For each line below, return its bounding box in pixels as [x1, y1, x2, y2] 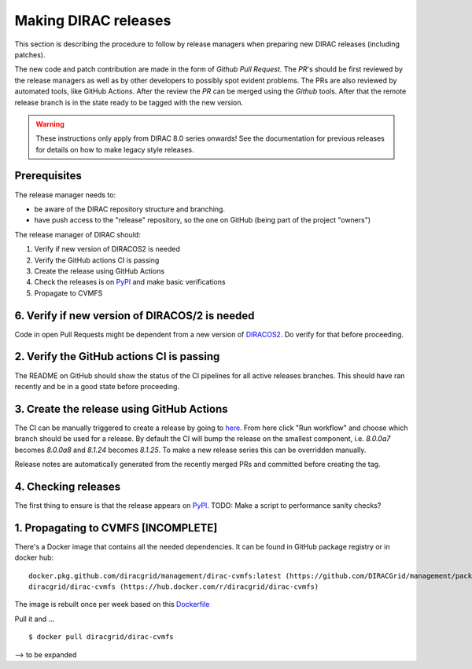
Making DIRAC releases [14, 12, 171, 29]
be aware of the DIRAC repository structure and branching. [34, 204, 226, 214]
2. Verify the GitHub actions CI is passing [14, 350, 220, 363]
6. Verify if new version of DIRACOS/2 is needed [14, 309, 255, 322]
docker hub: [14, 553, 54, 562]
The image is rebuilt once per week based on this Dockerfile [14, 600, 210, 609]
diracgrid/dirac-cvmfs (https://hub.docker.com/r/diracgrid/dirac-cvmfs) [28, 582, 319, 591]
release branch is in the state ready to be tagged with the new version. [14, 97, 244, 107]
